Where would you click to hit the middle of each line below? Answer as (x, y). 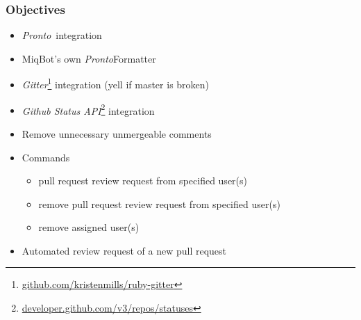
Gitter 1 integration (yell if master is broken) (116, 83)
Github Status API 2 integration (88, 109)
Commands (46, 157)
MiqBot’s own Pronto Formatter (89, 58)
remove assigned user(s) (89, 227)
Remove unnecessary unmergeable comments (117, 133)
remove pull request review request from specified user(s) (159, 203)
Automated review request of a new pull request (124, 250)
